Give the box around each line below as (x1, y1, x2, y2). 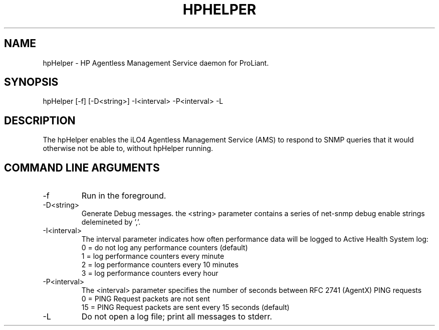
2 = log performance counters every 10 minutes (81, 260, 239, 269)
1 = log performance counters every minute (81, 252, 225, 261)
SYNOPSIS (4, 76, 59, 89)
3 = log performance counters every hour (81, 269, 218, 278)
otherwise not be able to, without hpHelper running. (43, 144, 213, 153)
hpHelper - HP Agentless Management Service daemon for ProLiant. (43, 58, 269, 67)
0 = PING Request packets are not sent (81, 294, 210, 303)
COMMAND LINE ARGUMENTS (4, 161, 160, 174)
